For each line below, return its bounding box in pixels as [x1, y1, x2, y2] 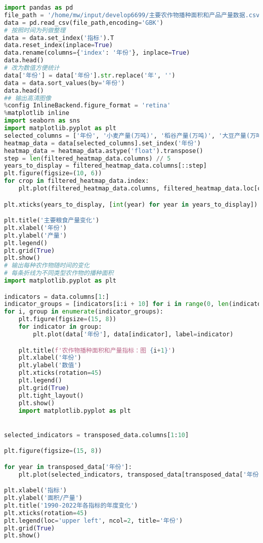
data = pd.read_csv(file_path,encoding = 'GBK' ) [4, 19, 164, 26]
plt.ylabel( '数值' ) [18, 362, 81, 369]
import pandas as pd [4, 4, 73, 11]
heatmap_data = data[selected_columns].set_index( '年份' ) [4, 139, 201, 147]
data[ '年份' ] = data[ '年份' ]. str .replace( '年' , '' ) [4, 71, 176, 79]
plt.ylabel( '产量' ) [4, 231, 67, 239]
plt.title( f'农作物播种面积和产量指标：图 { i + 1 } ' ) [18, 346, 176, 354]
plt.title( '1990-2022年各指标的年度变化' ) [4, 501, 138, 509]
